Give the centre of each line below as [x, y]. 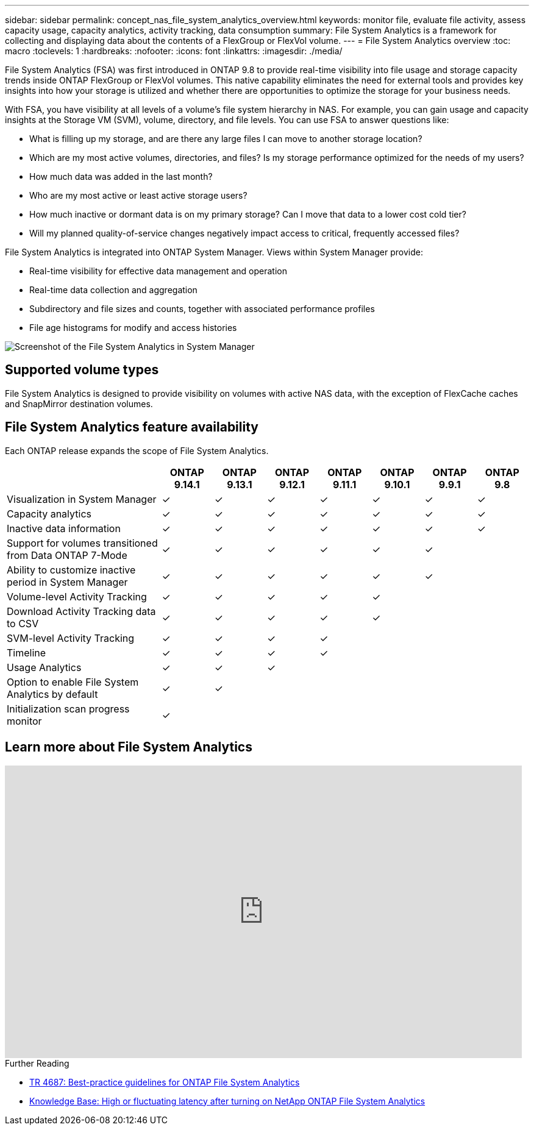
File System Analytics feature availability [132, 427]
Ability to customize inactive [71, 570]
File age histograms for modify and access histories [133, 328]
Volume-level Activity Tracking [77, 596]
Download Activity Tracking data [81, 611]
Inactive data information [64, 528]
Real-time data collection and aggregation [113, 290]
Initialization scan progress [68, 709]
